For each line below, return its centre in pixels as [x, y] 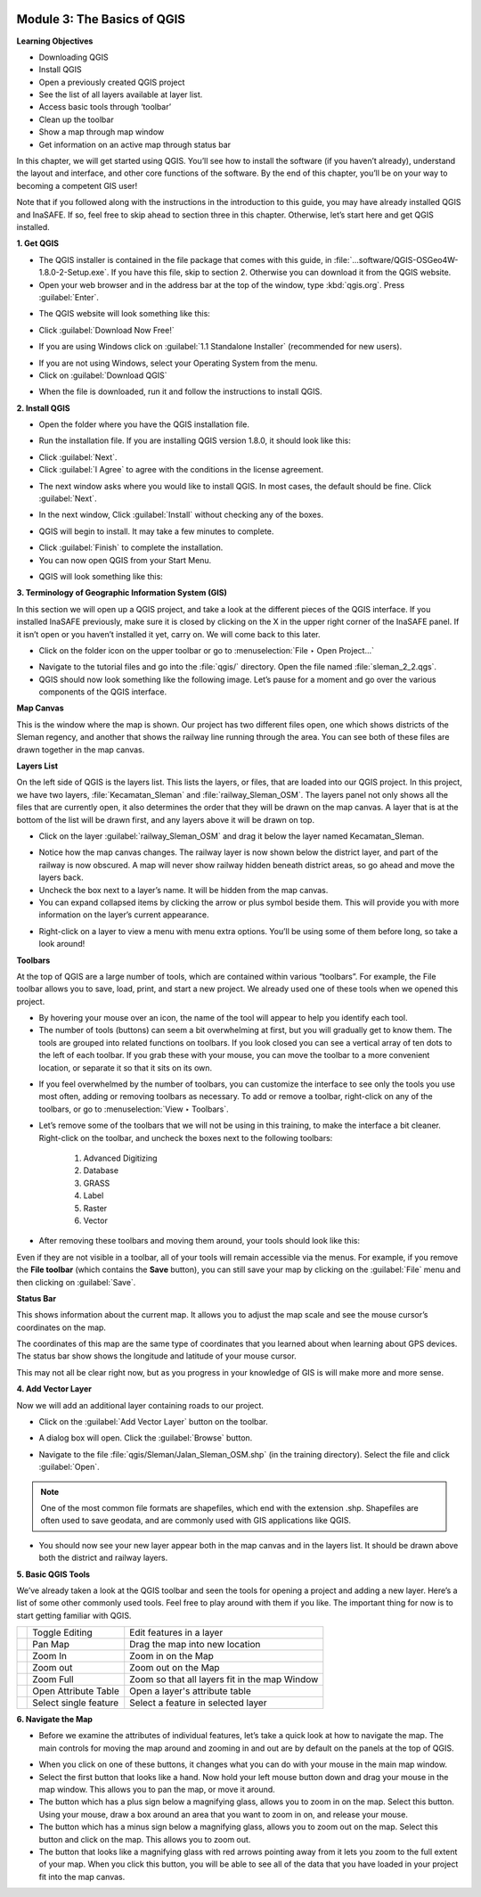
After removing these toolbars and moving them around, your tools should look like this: [200, 1241]
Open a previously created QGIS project [112, 82]
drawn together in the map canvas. [81, 750]
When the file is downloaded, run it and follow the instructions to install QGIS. [180, 391]
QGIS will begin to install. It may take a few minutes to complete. [156, 531]
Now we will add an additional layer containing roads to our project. [140, 1405]
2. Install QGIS [43, 408]
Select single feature [76, 1703]
